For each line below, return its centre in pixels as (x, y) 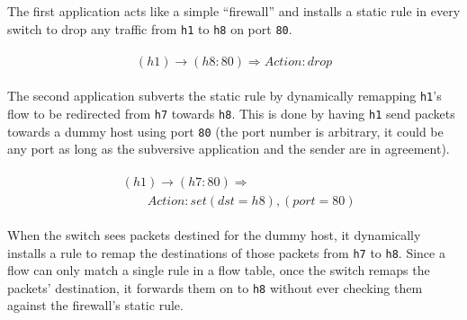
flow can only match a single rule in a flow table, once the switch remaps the (219, 270)
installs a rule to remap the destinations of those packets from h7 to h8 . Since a (226, 252)
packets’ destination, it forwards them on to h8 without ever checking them (215, 287)
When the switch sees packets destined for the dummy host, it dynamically (214, 234)
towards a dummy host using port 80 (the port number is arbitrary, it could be (225, 131)
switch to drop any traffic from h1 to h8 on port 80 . (150, 28)
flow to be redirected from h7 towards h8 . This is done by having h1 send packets (231, 113)
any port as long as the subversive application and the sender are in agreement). (229, 149)
